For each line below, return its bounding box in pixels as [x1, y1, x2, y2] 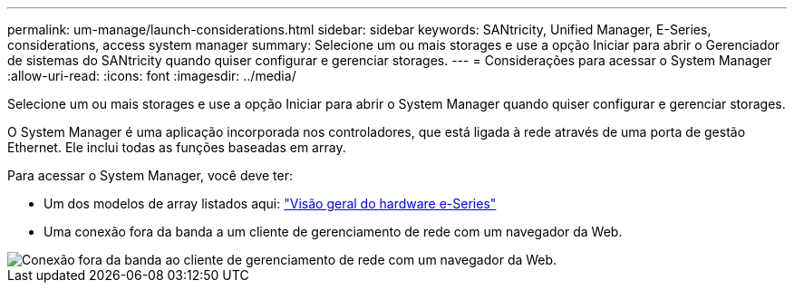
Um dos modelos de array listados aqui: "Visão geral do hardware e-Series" [44, 196, 497, 211]
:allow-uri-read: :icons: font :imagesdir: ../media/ [7, 68, 296, 83]
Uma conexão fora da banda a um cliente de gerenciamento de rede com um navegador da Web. [44, 224, 623, 239]
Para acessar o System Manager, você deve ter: [7, 168, 294, 183]
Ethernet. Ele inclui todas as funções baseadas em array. [7, 140, 346, 155]
